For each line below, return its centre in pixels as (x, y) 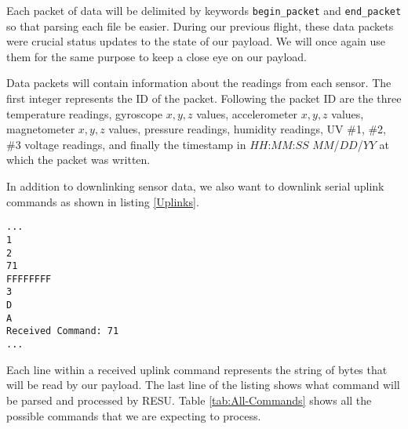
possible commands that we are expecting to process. (134, 415)
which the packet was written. (78, 160)
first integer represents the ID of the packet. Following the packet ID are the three (204, 98)
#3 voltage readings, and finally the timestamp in (126, 144)
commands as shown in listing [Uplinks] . (103, 201)
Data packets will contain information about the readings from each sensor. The (199, 83)
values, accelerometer (247, 113)
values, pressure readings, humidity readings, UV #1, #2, (248, 129)
